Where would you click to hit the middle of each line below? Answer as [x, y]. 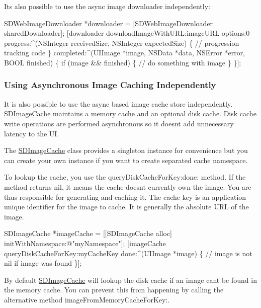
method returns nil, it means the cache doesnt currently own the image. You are [128, 186]
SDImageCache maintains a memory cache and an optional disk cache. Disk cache [130, 113]
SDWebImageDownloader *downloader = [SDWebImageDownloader [109, 23]
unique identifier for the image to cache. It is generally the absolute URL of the [126, 207]
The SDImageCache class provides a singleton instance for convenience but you [126, 150]
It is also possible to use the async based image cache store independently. [118, 103]
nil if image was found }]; [43, 263]
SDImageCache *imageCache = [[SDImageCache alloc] [88, 233]
